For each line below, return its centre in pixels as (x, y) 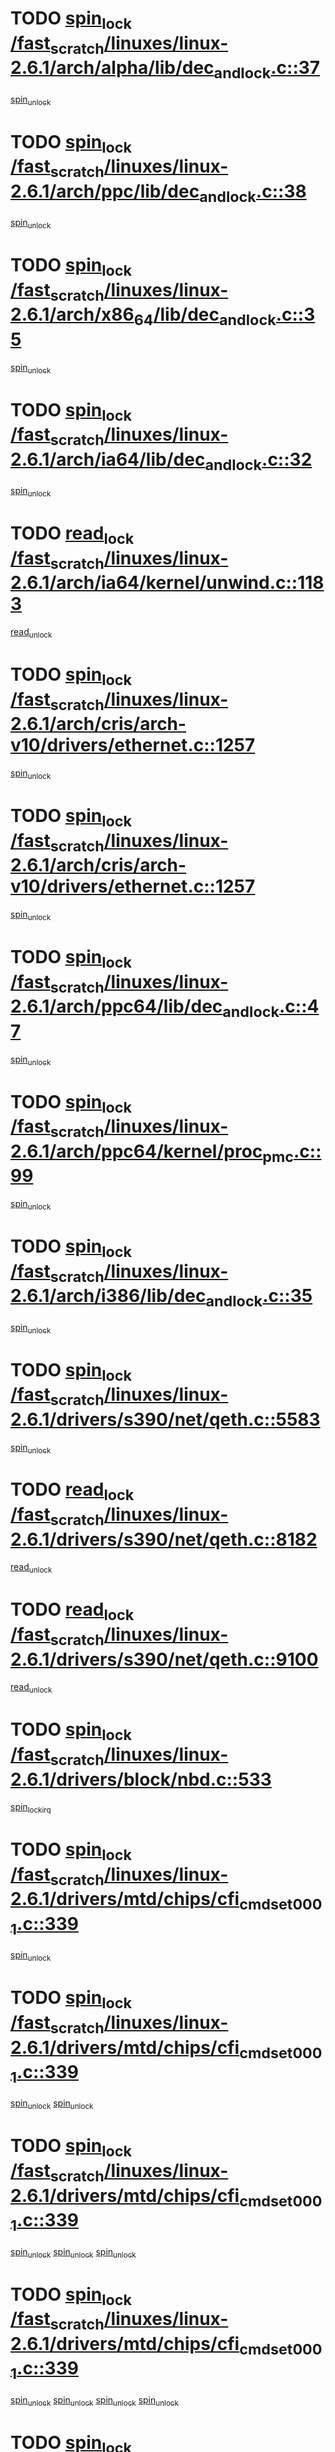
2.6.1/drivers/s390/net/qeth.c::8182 (164, 1539)
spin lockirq (31, 1808)
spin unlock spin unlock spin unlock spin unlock (94, 2400)
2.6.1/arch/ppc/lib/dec (105, 191)
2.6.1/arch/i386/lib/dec (108, 1296)
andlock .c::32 (258, 461)
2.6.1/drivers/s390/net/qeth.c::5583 (165, 1419)
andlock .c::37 (267, 69)
